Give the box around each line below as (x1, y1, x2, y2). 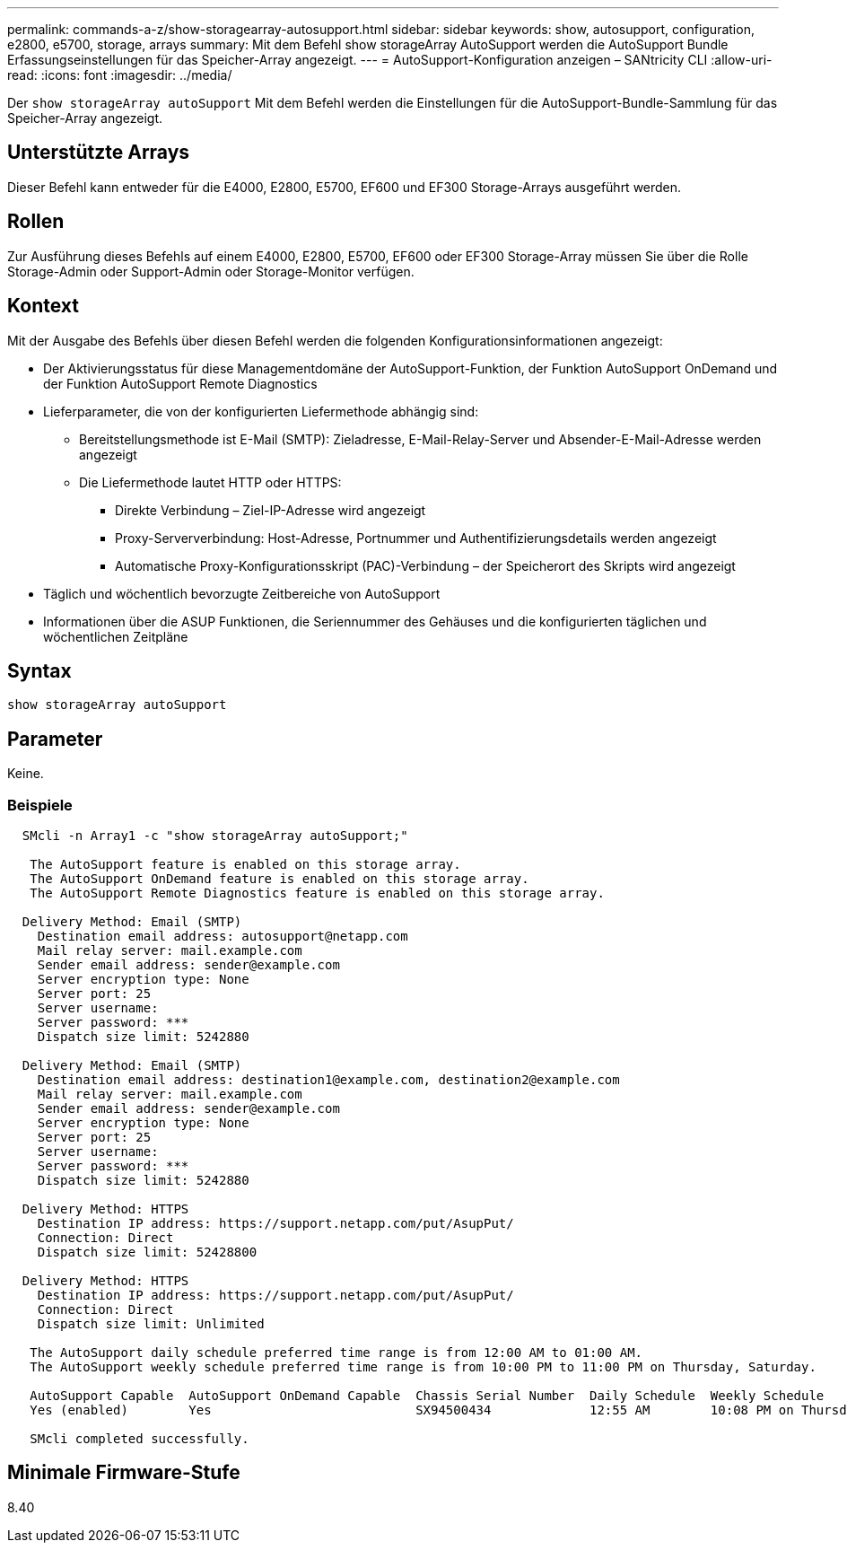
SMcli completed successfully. (30, 1431, 249, 1446)
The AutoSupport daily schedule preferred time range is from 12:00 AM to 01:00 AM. (30, 1344, 643, 1360)
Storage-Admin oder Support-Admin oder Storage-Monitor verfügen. (7, 263, 415, 279)
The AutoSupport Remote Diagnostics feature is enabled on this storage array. (30, 885, 605, 900)
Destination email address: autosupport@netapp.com (37, 928, 408, 943)
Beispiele (7, 795, 73, 814)
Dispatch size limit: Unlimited (37, 1316, 265, 1331)
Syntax (7, 659, 72, 682)
